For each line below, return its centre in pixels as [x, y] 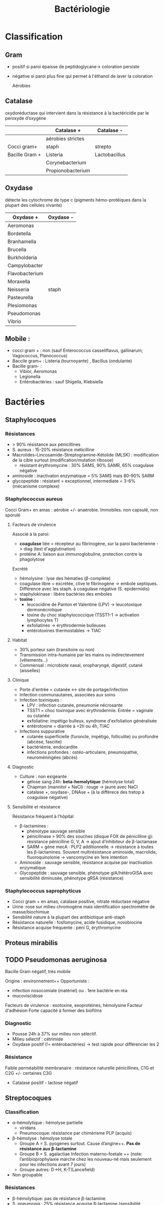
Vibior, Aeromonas [38, 372]
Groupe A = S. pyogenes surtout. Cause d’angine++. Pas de [80, 1144]
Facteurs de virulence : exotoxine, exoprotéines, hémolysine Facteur [74, 1005]
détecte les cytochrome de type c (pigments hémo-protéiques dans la [76, 200]
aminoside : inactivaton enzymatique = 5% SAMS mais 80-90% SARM [83, 476]
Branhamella [22, 241]
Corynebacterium [66, 162]
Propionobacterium [68, 171]
